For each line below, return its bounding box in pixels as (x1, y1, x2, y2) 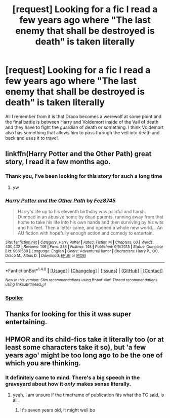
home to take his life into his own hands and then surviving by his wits (17, 219, 163, 225)
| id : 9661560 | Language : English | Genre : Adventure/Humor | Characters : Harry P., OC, (5, 248, 159, 254)
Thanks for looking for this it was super (5, 310, 132, 319)
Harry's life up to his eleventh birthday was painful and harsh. (17, 208, 146, 214)
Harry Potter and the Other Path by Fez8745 (5, 197, 116, 204)
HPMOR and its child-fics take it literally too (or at (5, 335, 164, 344)
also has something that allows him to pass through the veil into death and (5, 129, 160, 135)
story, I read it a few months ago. (5, 158, 111, 166)
